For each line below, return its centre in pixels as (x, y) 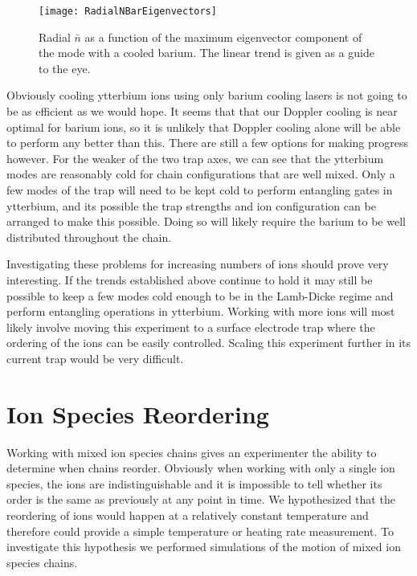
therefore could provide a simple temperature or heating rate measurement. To (200, 531)
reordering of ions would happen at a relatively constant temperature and (188, 515)
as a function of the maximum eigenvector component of (223, 37)
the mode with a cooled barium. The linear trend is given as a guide (206, 53)
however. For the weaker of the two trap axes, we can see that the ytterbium (195, 158)
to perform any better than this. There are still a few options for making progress (208, 143)
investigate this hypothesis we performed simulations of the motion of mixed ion (204, 547)
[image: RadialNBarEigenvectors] (128, 11)
